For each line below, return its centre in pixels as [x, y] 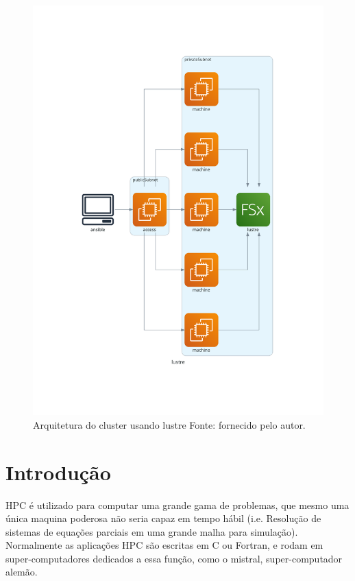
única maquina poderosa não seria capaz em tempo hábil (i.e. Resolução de [163, 518]
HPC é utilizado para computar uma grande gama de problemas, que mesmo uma [177, 505]
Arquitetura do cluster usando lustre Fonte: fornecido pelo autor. [169, 424]
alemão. [22, 572]
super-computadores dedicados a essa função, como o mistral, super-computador [174, 558]
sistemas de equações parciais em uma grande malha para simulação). [152, 531]
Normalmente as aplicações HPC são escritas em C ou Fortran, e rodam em [164, 545]
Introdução [58, 472]
